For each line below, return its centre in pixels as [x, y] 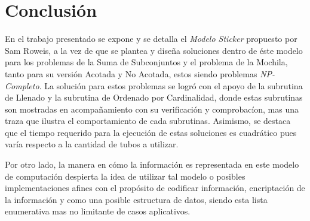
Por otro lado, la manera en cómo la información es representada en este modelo [152, 164]
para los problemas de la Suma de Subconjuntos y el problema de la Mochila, [146, 62]
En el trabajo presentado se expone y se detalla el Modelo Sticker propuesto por [151, 39]
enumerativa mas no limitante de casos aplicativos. [98, 211]
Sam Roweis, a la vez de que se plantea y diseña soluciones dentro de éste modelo [154, 50]
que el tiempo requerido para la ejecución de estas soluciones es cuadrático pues [151, 132]
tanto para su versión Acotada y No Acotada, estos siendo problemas [131, 73]
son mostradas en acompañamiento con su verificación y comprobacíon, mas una [152, 109]
